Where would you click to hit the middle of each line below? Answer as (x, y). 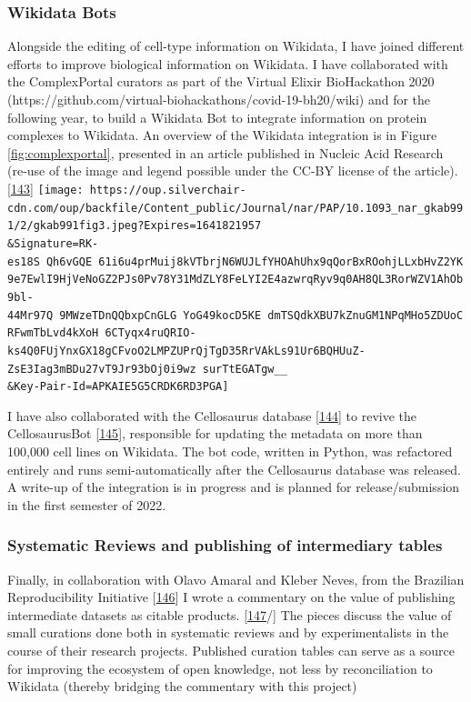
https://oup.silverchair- (168, 190)
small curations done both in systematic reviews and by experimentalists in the (228, 632)
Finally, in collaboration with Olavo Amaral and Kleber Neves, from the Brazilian (236, 579)
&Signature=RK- (53, 243)
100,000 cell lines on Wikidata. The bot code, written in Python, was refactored (230, 451)
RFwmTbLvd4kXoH (53, 333)
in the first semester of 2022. (87, 504)
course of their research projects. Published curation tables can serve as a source (231, 650)
